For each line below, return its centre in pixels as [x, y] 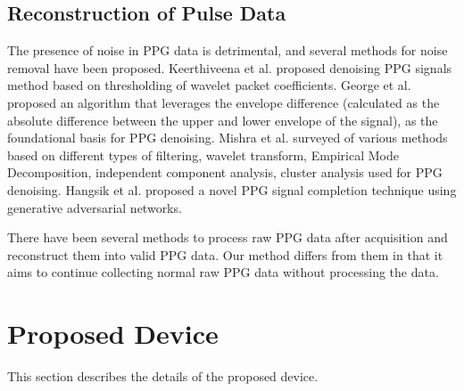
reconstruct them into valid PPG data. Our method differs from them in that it [225, 254]
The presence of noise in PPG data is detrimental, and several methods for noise [228, 50]
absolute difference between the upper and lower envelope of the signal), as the [223, 120]
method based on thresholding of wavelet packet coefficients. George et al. [209, 85]
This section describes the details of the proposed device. [163, 376]
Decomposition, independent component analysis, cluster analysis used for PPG [225, 172]
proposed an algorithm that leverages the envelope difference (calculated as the [224, 102]
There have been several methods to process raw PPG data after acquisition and [228, 237]
